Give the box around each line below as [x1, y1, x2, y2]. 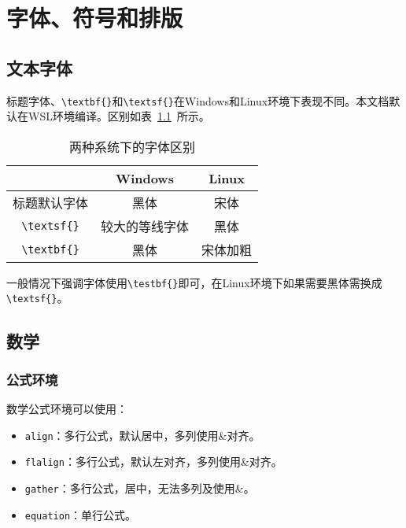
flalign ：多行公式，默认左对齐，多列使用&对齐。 [24, 453, 282, 470]
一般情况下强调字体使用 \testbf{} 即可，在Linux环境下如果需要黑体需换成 [6, 274, 382, 290]
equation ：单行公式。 [24, 506, 137, 522]
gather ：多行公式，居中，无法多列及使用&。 [24, 480, 255, 497]
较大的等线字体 [101, 216, 190, 235]
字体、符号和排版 [6, 2, 183, 34]
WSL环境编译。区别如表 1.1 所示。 [28, 108, 210, 124]
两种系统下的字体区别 [69, 137, 196, 156]
